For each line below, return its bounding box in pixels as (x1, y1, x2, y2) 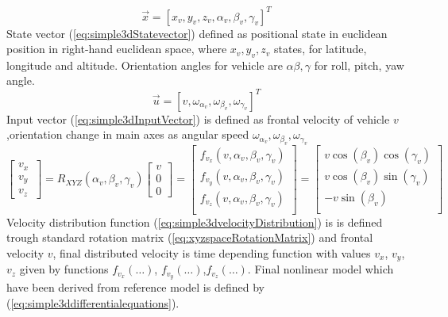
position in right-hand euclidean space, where (6, 40, 227, 57)
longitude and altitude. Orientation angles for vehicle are (6, 56, 283, 73)
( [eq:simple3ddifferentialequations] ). (6, 294, 180, 311)
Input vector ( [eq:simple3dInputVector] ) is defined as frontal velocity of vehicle (6, 110, 390, 127)
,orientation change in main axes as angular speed (6, 126, 249, 143)
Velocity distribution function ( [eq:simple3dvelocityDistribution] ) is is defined (6, 213, 383, 230)
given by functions (19, 261, 109, 277)
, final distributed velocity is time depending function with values (52, 244, 371, 261)
